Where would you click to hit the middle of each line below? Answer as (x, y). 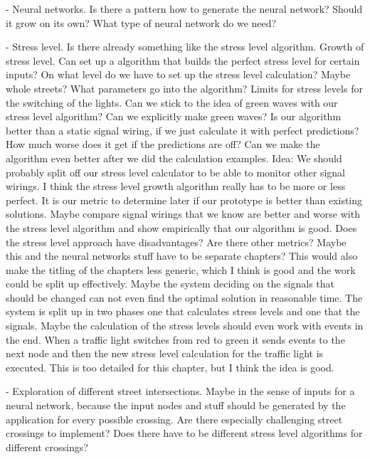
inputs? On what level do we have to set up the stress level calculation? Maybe (178, 74)
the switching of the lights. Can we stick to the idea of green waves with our (172, 102)
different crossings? (47, 447)
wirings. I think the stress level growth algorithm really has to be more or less (176, 186)
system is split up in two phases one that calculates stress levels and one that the (183, 311)
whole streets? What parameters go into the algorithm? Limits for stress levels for (184, 88)
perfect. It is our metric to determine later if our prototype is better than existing (184, 200)
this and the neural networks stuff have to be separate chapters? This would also (182, 256)
